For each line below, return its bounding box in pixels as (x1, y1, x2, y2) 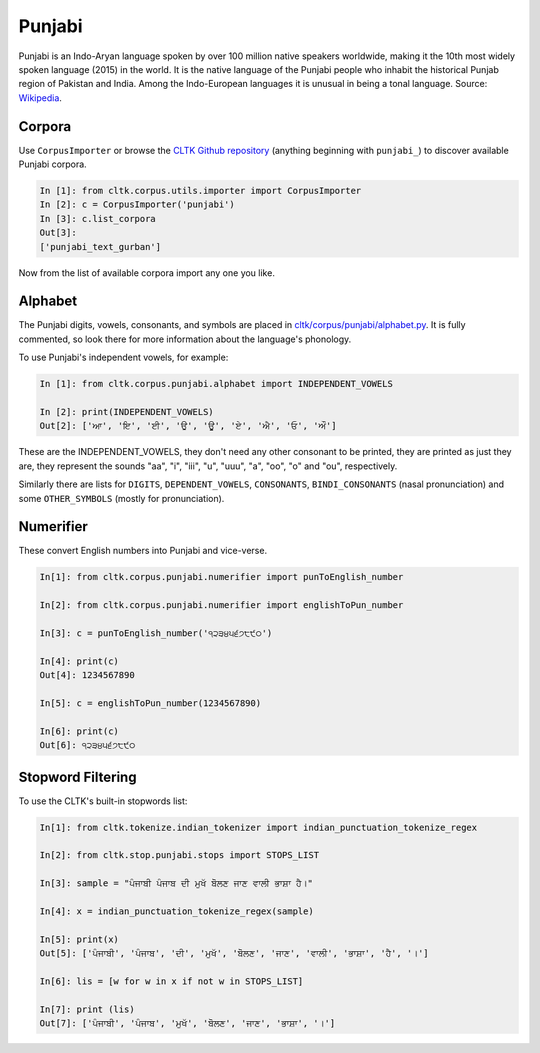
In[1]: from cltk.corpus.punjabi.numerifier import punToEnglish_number (39, 571, 404, 583)
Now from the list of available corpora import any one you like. (18, 266, 275, 279)
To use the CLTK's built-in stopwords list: (18, 795, 188, 807)
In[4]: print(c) (39, 655, 120, 667)
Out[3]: (39, 227, 77, 239)
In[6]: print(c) (39, 725, 120, 737)
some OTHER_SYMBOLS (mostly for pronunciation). (18, 492, 225, 504)
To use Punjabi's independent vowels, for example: (18, 351, 229, 364)
